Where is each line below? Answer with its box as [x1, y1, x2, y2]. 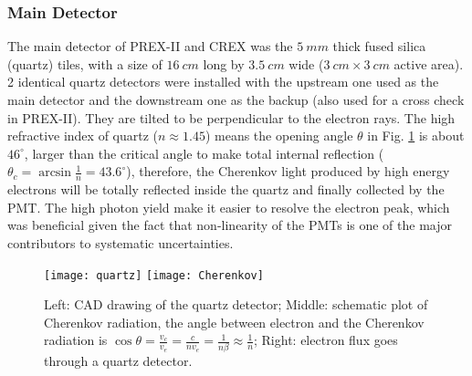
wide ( [288, 54, 324, 73]
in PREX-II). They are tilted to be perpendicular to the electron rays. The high [7, 108, 456, 127]
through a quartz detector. [44, 350, 193, 370]
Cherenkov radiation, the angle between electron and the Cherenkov [44, 312, 425, 331]
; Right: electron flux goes [254, 330, 398, 350]
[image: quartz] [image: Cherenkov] [44, 268, 264, 282]
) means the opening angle [205, 126, 353, 145]
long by [203, 54, 245, 73]
